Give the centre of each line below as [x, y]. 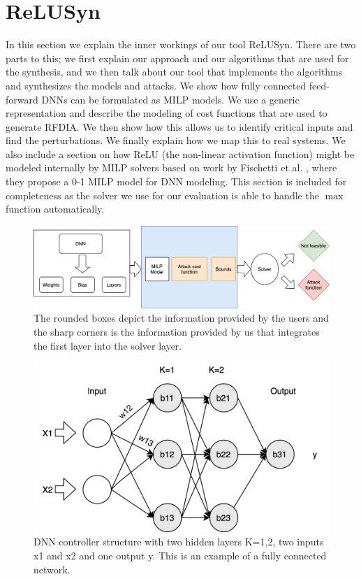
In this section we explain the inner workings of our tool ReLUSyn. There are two [181, 44]
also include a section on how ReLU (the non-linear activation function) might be [180, 153]
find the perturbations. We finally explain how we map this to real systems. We [176, 140]
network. [52, 569]
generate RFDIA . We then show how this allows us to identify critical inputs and [179, 126]
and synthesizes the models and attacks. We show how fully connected [156, 85]
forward [22, 99]
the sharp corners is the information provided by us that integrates [177, 332]
